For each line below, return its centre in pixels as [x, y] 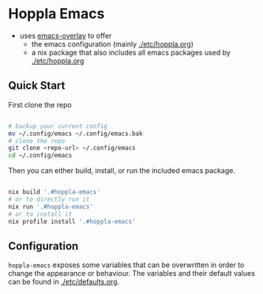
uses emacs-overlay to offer [66, 36]
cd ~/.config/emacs [40, 156]
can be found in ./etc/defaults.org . [64, 282]
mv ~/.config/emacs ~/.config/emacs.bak [76, 134]
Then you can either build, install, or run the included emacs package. [122, 171]
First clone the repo [40, 104]
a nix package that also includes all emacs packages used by [131, 52]
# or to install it [40, 214]
